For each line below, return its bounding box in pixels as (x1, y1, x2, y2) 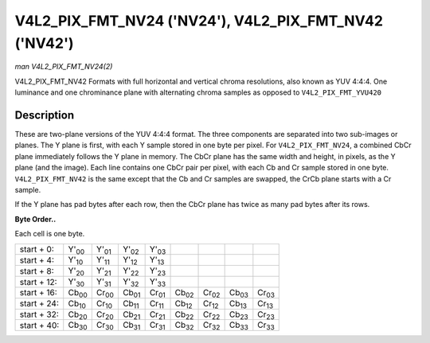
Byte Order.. (14, 214, 57, 224)
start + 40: (19, 319, 60, 330)
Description (14, 108, 75, 122)
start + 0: (19, 244, 55, 255)
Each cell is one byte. (14, 229, 85, 239)
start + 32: (19, 309, 59, 320)
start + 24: (19, 298, 60, 310)
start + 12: (19, 276, 57, 287)
